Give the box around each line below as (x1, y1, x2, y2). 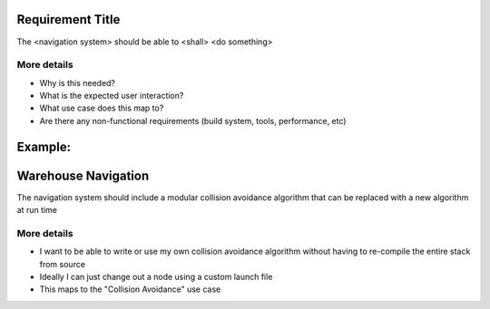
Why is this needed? (39, 77, 116, 88)
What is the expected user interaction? (39, 91, 184, 101)
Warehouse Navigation (16, 168, 150, 183)
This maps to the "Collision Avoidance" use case (39, 284, 221, 295)
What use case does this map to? (39, 102, 164, 113)
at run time (16, 205, 58, 216)
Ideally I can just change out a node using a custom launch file (39, 272, 273, 283)
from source (39, 258, 86, 269)
